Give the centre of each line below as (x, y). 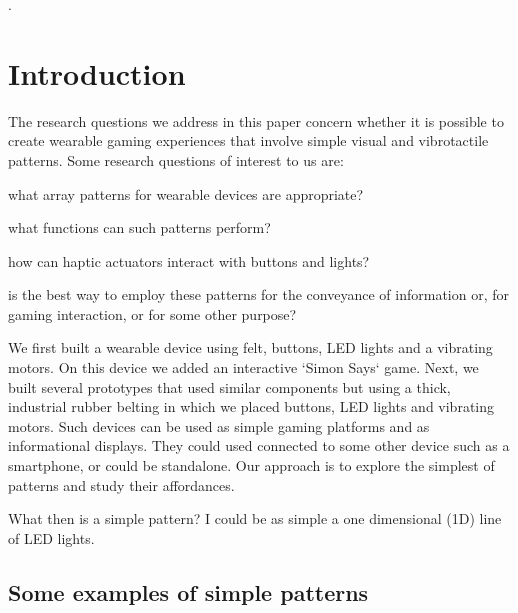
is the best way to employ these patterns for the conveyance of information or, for (258, 294)
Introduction (97, 72)
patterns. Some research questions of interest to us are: (176, 159)
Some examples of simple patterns (188, 591)
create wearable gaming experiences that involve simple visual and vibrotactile (248, 140)
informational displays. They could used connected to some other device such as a (259, 445)
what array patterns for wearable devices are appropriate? (186, 193)
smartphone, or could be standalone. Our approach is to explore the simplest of (251, 465)
